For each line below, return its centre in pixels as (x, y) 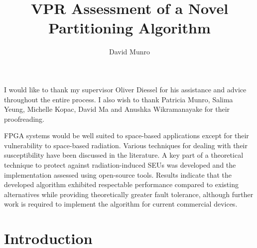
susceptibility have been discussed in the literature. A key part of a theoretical (124, 155)
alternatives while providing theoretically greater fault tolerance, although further (129, 194)
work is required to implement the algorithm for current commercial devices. (121, 204)
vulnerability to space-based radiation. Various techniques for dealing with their (126, 145)
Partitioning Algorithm (129, 28)
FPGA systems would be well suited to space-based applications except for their (127, 135)
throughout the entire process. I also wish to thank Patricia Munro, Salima (119, 99)
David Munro (129, 52)
